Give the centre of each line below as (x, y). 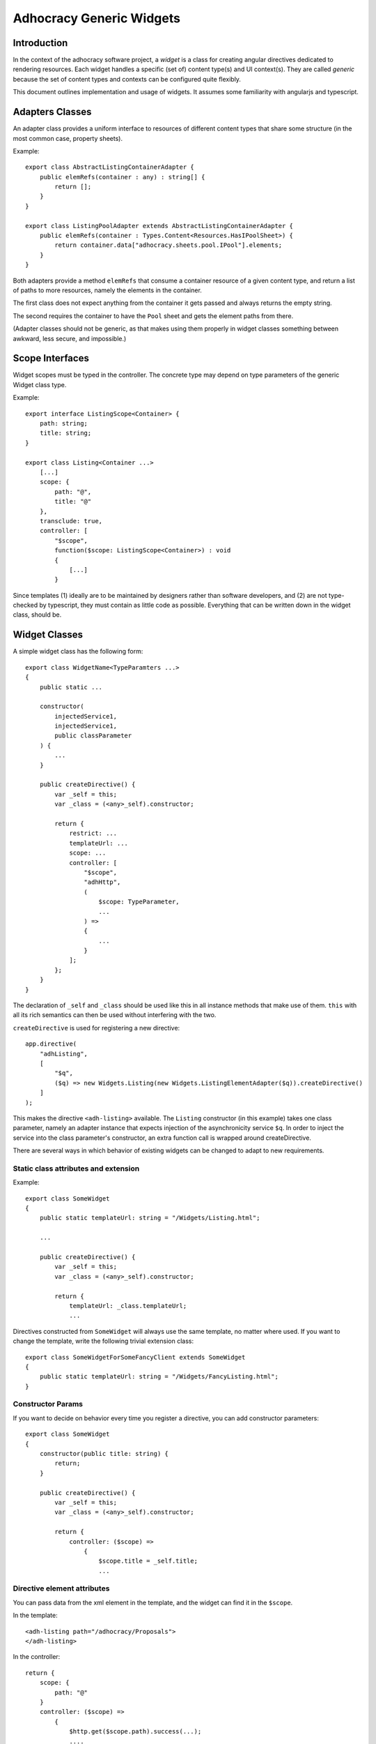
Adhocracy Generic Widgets (97, 18)
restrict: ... (93, 833)
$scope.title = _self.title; (148, 1561)
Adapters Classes (52, 112)
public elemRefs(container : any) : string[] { (122, 177)
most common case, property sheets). (68, 138)
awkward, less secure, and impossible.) (70, 338)
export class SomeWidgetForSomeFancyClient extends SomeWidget (135, 1357)
